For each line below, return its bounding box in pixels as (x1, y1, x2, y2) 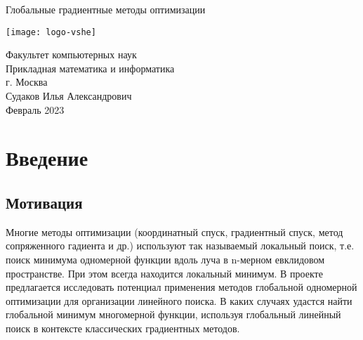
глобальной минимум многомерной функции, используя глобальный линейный (6, 307, 341, 322)
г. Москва (6, 74, 48, 89)
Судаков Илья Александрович (6, 89, 132, 103)
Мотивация (6, 191, 83, 213)
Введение (6, 143, 88, 172)
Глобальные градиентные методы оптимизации (6, 2, 206, 16)
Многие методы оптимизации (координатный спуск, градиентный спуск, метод (6, 224, 343, 239)
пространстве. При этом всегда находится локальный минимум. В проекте (6, 266, 323, 280)
